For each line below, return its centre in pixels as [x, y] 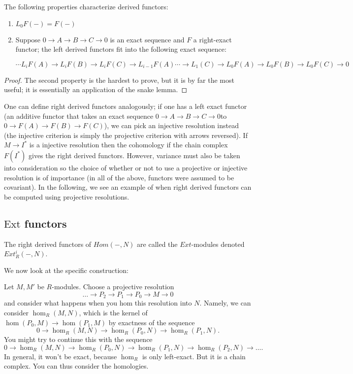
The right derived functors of [48, 244]
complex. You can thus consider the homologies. [76, 366]
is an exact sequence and [147, 39]
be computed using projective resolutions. [67, 196]
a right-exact [212, 39]
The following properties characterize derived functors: [86, 6]
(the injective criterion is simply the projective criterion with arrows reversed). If [126, 135]
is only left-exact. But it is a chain [194, 356]
